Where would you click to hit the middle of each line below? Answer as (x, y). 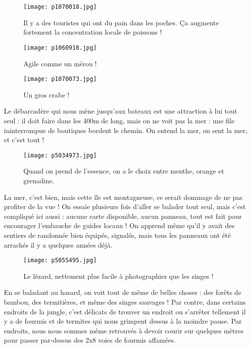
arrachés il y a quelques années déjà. (58, 244)
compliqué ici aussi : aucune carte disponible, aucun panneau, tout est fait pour (123, 216)
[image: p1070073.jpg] (60, 79)
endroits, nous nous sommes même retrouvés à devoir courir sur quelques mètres (124, 330)
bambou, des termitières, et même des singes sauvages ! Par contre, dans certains (125, 301)
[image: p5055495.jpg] (60, 261)
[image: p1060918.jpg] (60, 48)
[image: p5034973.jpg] (60, 155)
